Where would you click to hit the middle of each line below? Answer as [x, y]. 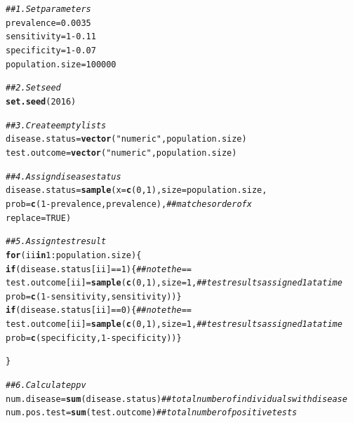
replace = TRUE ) [39, 218]
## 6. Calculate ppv [46, 385]
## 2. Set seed [33, 88]
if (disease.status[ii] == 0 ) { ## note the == [99, 310]
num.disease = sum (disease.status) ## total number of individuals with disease [176, 399]
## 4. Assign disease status [64, 176]
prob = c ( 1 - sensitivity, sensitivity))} [94, 296]
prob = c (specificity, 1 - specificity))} [94, 338]
